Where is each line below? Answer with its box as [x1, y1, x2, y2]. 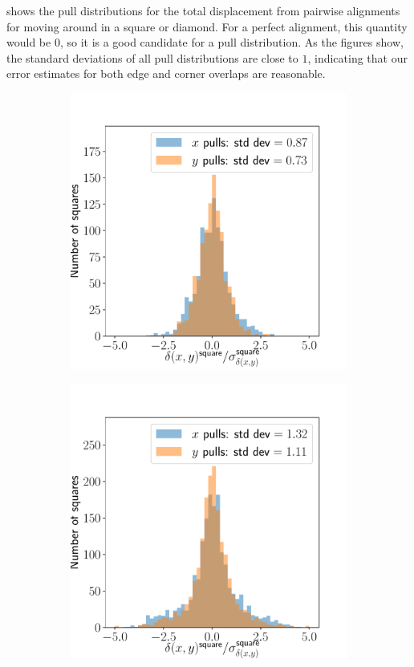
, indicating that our [307, 49, 408, 66]
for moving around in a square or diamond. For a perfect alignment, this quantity [6, 18, 408, 35]
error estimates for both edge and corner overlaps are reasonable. [6, 65, 326, 82]
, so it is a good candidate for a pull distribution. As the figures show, [59, 34, 404, 51]
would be [6, 34, 51, 51]
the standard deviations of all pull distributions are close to [6, 49, 298, 66]
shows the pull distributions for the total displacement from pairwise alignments [6, 2, 400, 18]
